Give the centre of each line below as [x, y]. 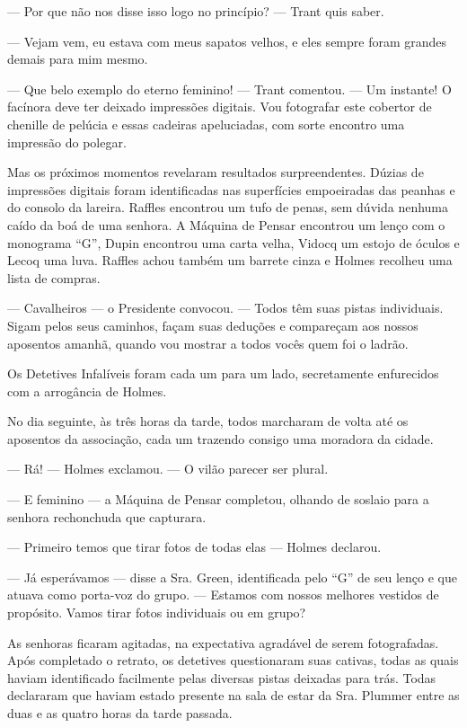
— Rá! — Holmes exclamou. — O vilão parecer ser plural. [168, 469]
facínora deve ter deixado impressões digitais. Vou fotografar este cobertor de [220, 107]
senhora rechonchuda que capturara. [107, 516]
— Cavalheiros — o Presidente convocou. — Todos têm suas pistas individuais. [225, 308]
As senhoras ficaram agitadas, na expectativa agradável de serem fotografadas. [223, 642]
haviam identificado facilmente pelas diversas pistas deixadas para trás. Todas [222, 677]
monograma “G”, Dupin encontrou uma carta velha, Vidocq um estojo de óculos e [233, 242]
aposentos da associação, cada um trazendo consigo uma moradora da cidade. [220, 438]
